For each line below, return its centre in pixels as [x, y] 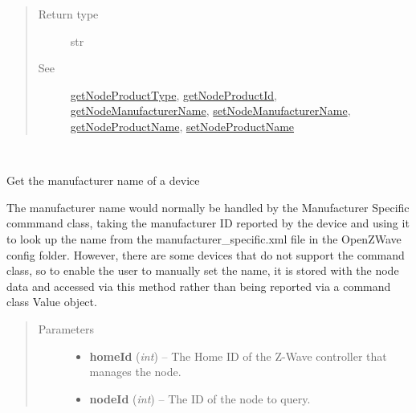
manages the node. [135, 372]
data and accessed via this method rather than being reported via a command [199, 286]
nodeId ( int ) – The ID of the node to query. [200, 398]
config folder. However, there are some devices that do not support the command [206, 254]
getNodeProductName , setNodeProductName [182, 126]
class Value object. [52, 302]
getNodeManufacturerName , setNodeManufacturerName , [210, 110]
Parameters [66, 328]
